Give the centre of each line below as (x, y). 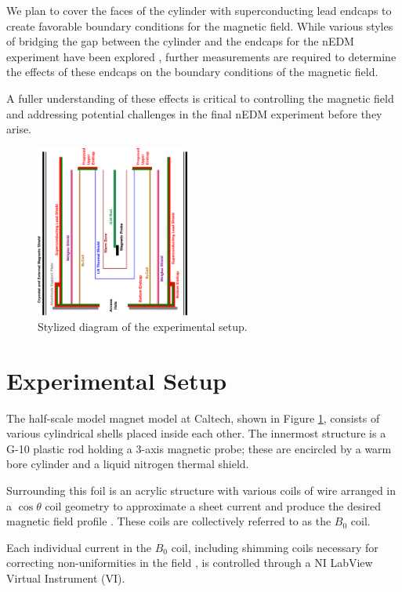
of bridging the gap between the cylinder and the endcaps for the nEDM (180, 41)
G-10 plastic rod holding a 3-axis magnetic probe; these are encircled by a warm (199, 448)
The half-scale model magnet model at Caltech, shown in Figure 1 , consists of (193, 418)
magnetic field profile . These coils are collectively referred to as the (169, 521)
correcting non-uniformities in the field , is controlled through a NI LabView (190, 563)
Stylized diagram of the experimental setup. (143, 326)
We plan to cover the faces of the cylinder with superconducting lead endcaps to (199, 10)
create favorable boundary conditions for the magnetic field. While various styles (200, 25)
